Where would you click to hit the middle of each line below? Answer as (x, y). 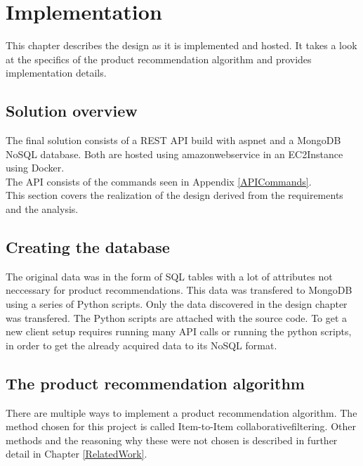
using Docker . (35, 168)
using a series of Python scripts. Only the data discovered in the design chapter (177, 304)
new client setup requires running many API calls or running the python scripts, (179, 331)
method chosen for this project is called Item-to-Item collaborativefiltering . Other (181, 426)
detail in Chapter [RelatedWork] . (77, 454)
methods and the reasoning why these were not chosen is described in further (172, 440)
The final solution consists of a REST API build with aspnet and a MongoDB (173, 140)
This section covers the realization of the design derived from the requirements (174, 195)
